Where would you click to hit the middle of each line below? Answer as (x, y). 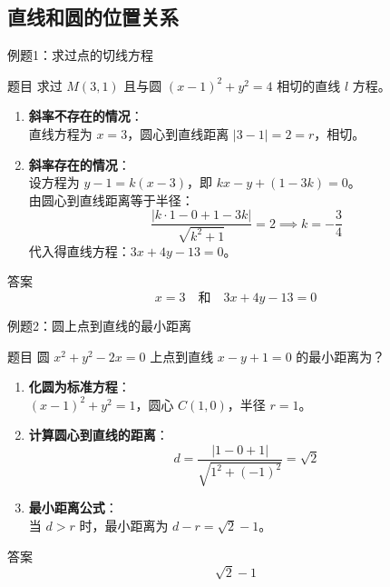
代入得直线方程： (79, 250)
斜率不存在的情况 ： (86, 116)
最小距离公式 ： (73, 507)
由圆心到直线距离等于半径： (111, 199)
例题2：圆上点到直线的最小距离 (99, 325)
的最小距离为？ (341, 356)
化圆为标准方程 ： (79, 387)
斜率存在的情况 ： (79, 164)
